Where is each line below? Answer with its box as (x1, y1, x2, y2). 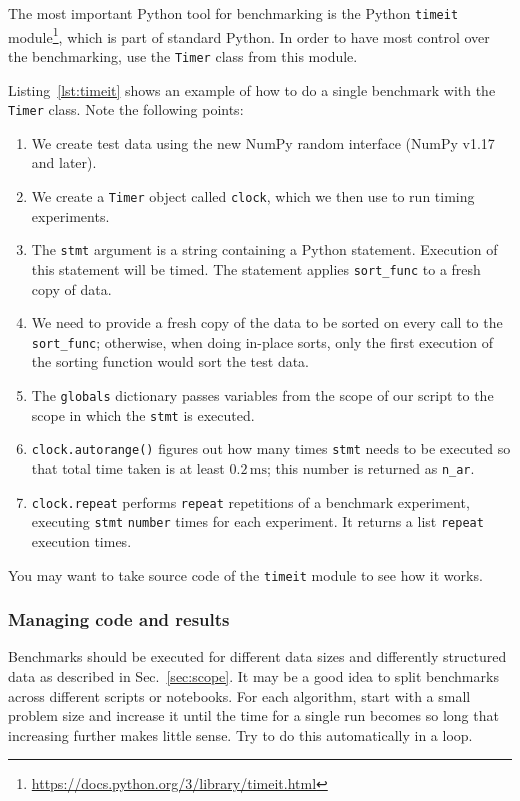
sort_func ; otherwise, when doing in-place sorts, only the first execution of (31, 331, 493, 352)
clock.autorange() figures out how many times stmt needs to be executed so (31, 438, 511, 459)
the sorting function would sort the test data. (31, 351, 310, 372)
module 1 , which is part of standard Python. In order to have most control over (8, 23, 490, 47)
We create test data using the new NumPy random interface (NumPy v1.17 (31, 132, 495, 153)
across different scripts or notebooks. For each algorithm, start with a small (8, 685, 471, 706)
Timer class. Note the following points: (8, 99, 244, 120)
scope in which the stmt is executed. (31, 404, 255, 425)
